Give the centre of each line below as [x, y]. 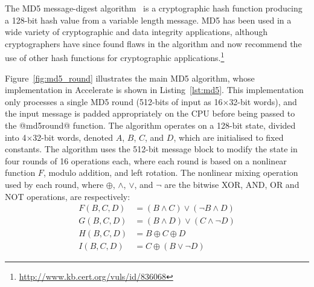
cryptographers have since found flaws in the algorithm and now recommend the [153, 43]
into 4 [16, 137]
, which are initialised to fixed [229, 137]
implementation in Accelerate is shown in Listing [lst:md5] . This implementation [154, 90]
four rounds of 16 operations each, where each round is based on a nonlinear [146, 160]
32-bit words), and [263, 101]
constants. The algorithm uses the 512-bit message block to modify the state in [151, 149]
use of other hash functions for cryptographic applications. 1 [115, 57]
